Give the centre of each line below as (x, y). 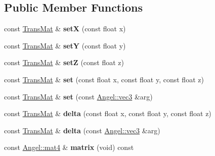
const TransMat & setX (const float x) (65, 29)
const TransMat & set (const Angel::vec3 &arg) (78, 96)
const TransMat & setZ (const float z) (64, 62)
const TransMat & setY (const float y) (65, 45)
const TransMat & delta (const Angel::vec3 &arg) (82, 130)
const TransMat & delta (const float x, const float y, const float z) (108, 113)
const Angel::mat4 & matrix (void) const (69, 147)
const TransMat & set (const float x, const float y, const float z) (104, 79)
